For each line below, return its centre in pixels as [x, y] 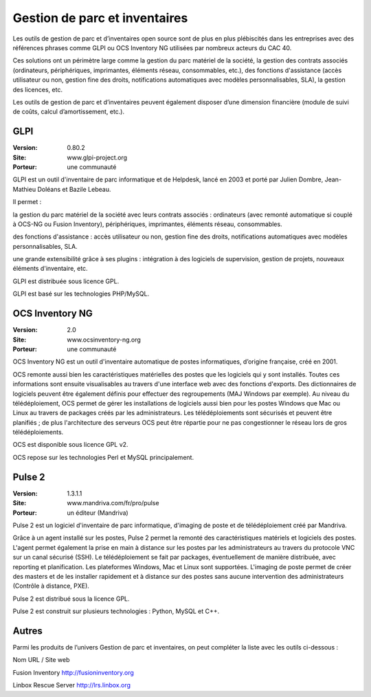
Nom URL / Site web [41, 660]
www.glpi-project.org [97, 157]
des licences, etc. [38, 89]
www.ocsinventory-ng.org [104, 340]
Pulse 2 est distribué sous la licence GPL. [71, 599]
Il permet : [27, 202]
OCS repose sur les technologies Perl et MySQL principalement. [103, 457]
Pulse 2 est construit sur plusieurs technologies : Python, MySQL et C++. [116, 611]
